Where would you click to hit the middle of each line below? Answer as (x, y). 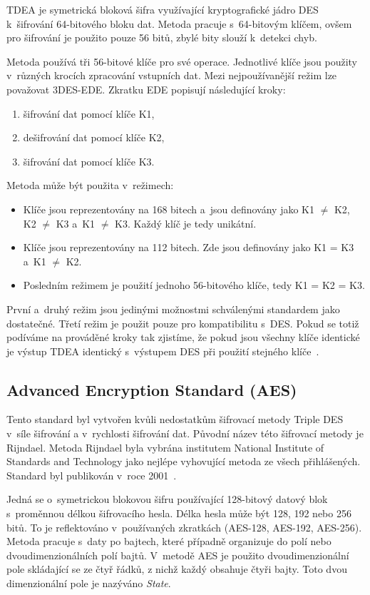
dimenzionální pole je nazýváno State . (89, 583)
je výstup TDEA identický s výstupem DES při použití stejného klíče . (163, 351)
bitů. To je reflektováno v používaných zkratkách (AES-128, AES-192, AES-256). (184, 527)
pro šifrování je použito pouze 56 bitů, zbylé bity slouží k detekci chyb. (162, 37)
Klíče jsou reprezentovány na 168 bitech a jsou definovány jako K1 (169, 209)
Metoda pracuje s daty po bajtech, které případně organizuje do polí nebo (169, 541)
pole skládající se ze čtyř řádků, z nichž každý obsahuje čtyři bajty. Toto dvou (177, 569)
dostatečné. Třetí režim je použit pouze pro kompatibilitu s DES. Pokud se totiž (183, 323)
